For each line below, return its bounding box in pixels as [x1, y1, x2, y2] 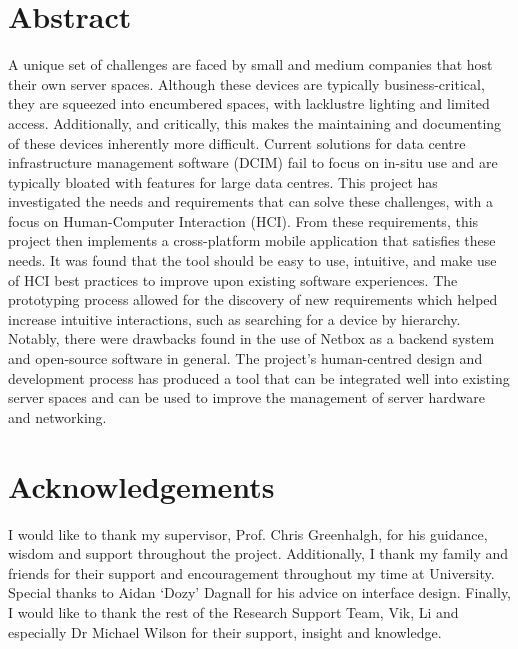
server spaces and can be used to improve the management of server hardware [8, 387, 485, 408]
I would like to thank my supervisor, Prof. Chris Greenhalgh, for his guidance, [8, 523, 488, 544]
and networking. [8, 406, 107, 427]
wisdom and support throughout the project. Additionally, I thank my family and [8, 543, 509, 564]
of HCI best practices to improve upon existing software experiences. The [8, 269, 458, 290]
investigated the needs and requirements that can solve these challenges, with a [8, 191, 494, 212]
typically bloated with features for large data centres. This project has [8, 171, 438, 192]
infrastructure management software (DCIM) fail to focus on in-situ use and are [8, 152, 498, 173]
